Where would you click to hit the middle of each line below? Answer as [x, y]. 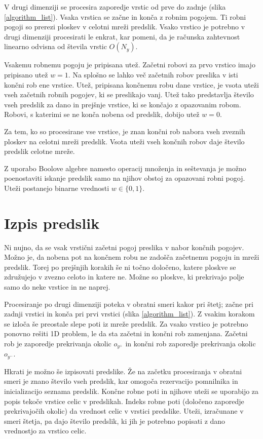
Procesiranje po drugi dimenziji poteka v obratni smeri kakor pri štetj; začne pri [129, 304]
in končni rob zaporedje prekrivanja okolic [191, 343]
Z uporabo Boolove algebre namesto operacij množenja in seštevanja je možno [125, 168]
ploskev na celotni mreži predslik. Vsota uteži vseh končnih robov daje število [124, 141]
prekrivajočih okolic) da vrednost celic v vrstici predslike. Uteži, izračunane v [124, 411]
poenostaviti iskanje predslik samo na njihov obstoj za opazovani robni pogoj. [125, 178]
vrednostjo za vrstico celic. [45, 431]
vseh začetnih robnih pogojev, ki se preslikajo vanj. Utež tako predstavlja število [129, 94]
